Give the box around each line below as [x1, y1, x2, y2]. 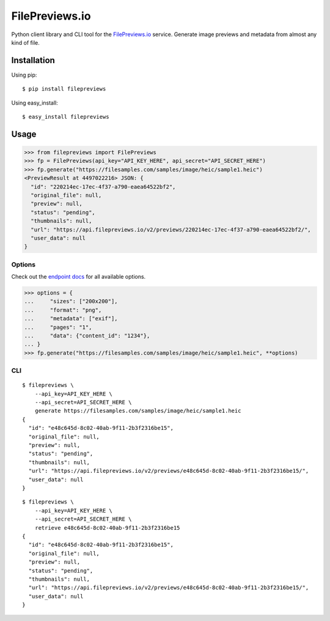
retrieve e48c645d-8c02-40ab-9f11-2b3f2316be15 [34, 524, 180, 531]
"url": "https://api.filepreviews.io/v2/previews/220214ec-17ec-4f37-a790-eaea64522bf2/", [31, 226, 311, 233]
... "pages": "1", [24, 323, 92, 331]
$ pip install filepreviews [22, 86, 106, 92]
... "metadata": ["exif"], [24, 315, 119, 322]
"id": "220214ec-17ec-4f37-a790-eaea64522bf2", [31, 183, 176, 190]
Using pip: [11, 71, 37, 78]
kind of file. [11, 39, 40, 46]
